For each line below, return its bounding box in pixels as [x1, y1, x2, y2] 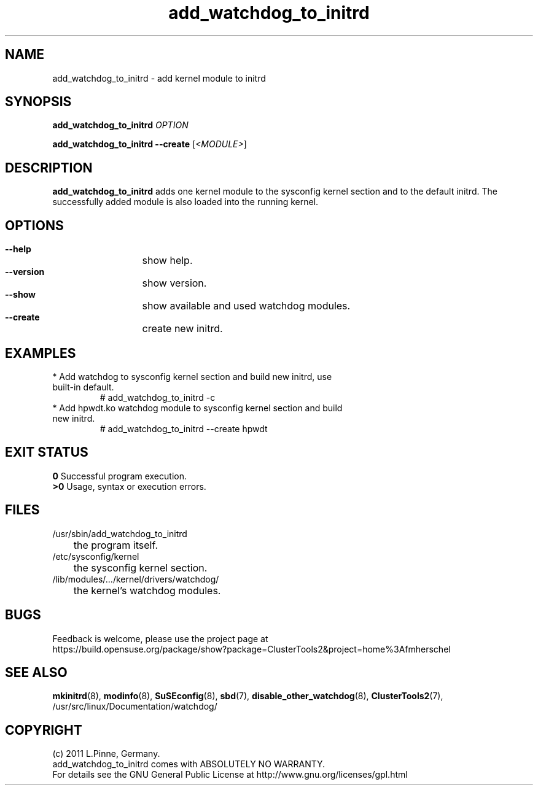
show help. [142, 254, 193, 267]
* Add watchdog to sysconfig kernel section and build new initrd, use [52, 371, 332, 382]
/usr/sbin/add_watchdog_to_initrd [52, 528, 187, 539]
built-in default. [52, 381, 114, 392]
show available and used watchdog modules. [142, 300, 351, 312]
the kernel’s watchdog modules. [73, 584, 221, 597]
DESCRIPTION [5, 160, 93, 176]
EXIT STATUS [5, 444, 88, 460]
